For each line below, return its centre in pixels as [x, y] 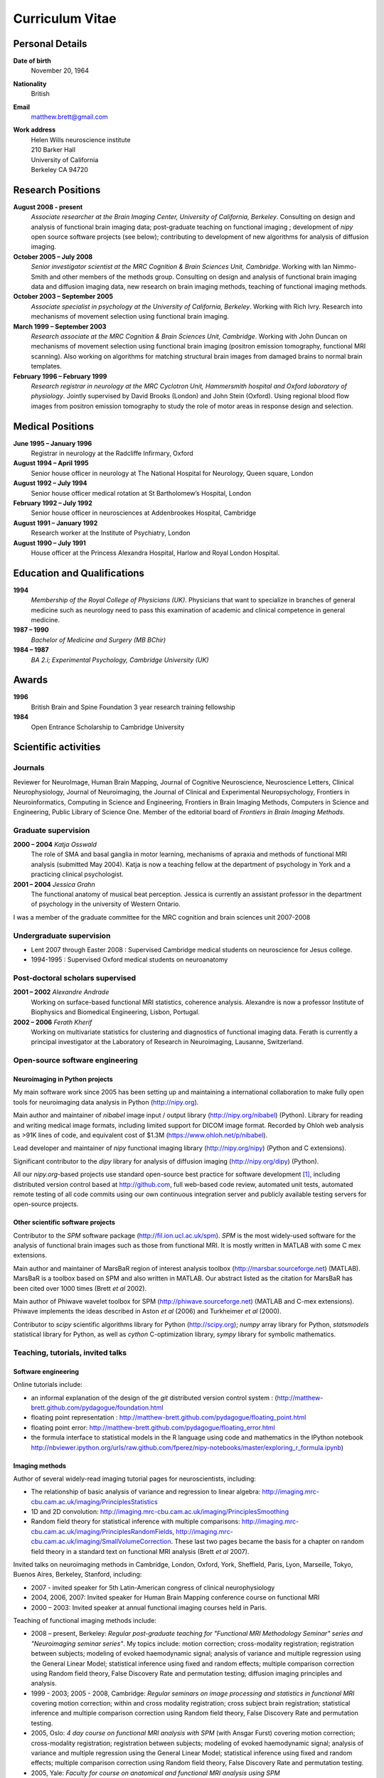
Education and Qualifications [79, 573]
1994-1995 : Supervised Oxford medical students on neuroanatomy [129, 959]
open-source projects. [46, 1204]
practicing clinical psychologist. [77, 874]
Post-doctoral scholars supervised [75, 978]
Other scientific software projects [64, 1223]
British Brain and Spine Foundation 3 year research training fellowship [133, 707]
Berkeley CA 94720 [59, 169]
